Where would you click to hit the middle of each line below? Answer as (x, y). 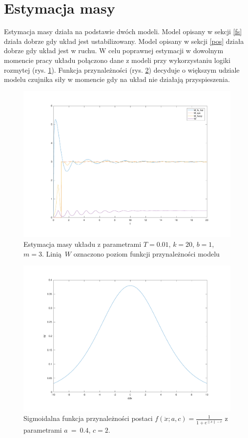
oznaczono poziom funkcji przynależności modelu (146, 253)
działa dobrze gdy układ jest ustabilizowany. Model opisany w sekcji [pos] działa (124, 41)
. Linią (52, 253)
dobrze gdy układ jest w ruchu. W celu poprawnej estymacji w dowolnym (114, 50)
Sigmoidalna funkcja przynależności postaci (88, 418)
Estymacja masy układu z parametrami (83, 244)
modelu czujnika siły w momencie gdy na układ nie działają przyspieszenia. (117, 79)
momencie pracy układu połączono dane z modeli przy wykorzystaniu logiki (117, 60)
